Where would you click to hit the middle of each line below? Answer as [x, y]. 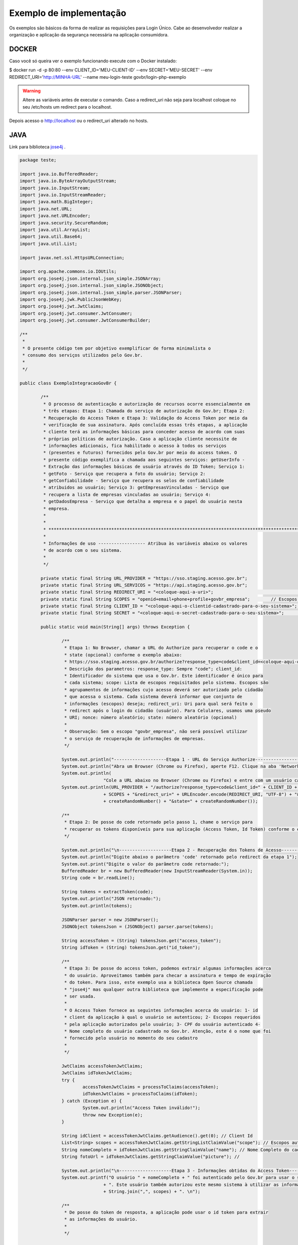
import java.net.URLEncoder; [55, 216]
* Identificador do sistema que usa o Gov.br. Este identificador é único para [163, 676]
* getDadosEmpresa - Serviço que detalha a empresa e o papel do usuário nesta [143, 501]
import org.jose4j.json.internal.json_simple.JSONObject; [92, 286]
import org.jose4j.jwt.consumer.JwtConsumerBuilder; [85, 320]
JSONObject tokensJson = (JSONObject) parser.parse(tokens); [137, 927]
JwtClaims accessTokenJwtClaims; [102, 1066]
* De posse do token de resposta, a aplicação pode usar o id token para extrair [166, 1212]
